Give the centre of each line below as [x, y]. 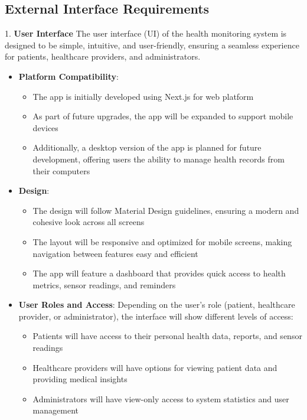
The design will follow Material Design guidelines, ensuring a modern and [166, 210]
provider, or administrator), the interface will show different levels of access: [156, 316]
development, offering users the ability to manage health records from [159, 159]
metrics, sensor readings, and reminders [104, 284]
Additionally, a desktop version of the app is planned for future [147, 147]
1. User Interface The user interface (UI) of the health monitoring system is [146, 33]
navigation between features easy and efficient [115, 253]
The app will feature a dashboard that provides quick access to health [159, 273]
